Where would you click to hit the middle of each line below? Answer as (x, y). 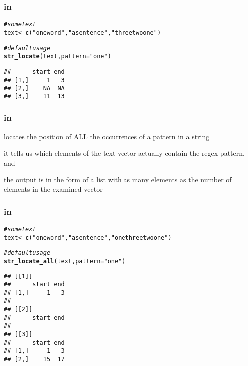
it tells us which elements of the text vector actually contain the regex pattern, (124, 153)
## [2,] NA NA (34, 88)
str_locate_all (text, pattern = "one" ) (65, 261)
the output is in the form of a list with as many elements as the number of (118, 179)
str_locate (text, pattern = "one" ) (58, 56)
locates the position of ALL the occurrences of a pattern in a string (107, 136)
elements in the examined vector (53, 189)
